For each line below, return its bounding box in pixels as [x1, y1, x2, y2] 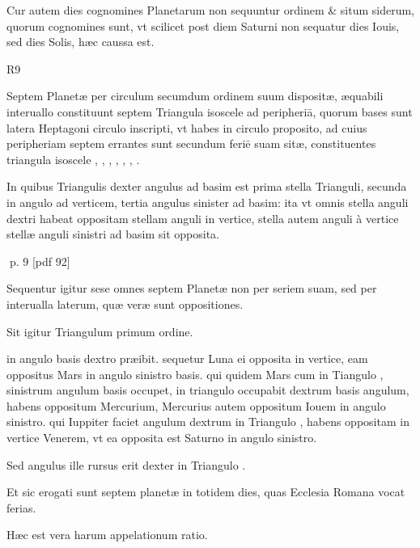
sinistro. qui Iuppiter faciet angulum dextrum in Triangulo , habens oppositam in [6, 413, 409, 430]
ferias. [6, 499, 36, 516]
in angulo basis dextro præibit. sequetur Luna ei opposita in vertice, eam [6, 350, 368, 367]
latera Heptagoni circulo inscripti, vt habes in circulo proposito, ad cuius [6, 119, 367, 136]
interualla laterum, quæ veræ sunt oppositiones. [6, 295, 244, 312]
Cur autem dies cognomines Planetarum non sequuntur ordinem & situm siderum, [6, 2, 415, 18]
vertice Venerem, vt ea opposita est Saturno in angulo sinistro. [6, 429, 317, 446]
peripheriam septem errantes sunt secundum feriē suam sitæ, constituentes [6, 135, 376, 152]
